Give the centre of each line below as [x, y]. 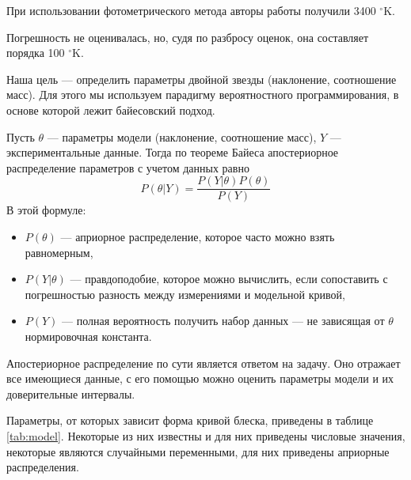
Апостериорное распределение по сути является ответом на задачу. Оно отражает [204, 363]
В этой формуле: [46, 210]
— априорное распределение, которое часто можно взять [198, 236]
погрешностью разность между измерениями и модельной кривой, [185, 294]
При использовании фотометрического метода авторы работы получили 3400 [191, 10]
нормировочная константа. [88, 336]
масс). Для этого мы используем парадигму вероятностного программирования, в [203, 94]
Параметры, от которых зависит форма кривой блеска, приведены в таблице [190, 420]
